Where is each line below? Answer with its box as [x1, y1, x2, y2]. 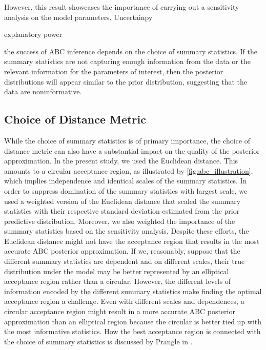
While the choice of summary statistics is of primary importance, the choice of [4, 135, 251, 146]
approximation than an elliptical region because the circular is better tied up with [4, 316, 262, 326]
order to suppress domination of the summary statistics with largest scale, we [4, 185, 248, 196]
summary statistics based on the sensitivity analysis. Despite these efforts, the [4, 225, 249, 236]
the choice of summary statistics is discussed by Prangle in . [4, 336, 193, 346]
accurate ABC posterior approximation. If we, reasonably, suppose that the [4, 245, 240, 256]
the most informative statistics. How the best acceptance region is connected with [4, 326, 261, 337]
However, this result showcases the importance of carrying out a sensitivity [4, 2, 239, 12]
